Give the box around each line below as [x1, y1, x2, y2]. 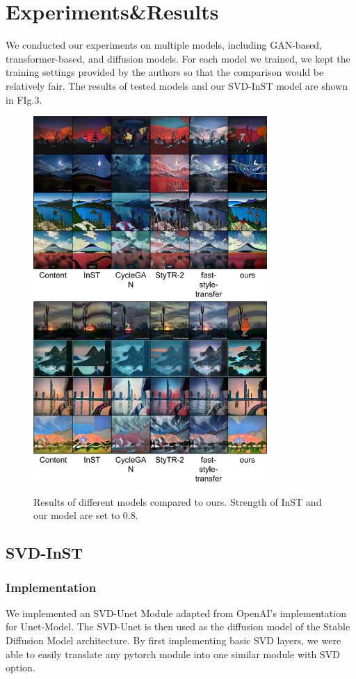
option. [6, 660, 35, 675]
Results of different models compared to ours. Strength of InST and [33, 494, 322, 509]
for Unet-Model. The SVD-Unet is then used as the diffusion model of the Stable [6, 619, 350, 634]
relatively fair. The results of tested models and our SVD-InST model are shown [6, 78, 348, 93]
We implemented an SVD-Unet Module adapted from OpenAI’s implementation [6, 605, 346, 620]
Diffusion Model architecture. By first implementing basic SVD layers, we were [6, 633, 341, 648]
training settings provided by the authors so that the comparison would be [6, 65, 324, 79]
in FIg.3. [6, 92, 42, 106]
